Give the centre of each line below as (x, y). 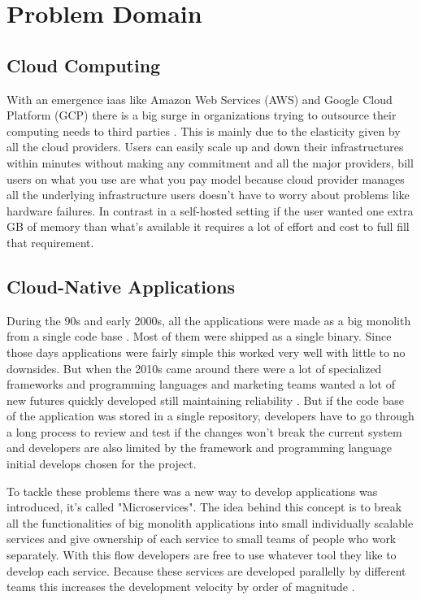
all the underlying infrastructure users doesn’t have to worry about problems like (208, 195)
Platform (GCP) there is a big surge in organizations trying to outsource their (202, 115)
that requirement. (50, 242)
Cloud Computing (84, 65)
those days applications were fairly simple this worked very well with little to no (206, 352)
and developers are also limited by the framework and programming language (200, 448)
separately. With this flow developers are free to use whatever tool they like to (202, 555)
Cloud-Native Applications (121, 286)
